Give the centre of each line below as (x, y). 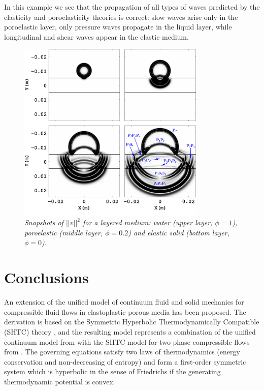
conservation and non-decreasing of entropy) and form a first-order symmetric (125, 361)
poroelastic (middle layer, (64, 232)
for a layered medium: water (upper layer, (147, 222)
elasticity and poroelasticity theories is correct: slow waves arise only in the (121, 17)
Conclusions (46, 277)
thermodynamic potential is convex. (60, 381)
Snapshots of (44, 222)
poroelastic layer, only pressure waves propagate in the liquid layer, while (118, 27)
